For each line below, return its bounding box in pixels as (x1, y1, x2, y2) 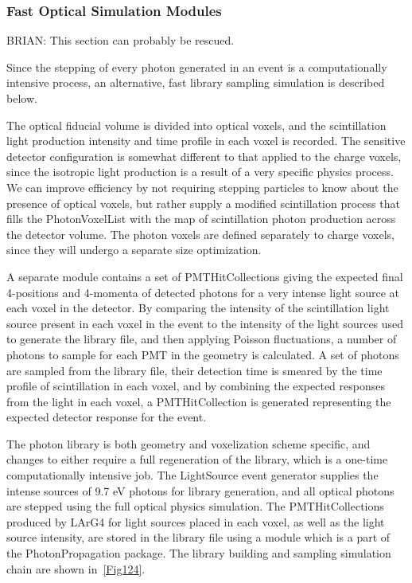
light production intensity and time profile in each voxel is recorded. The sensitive (6, 132, 406, 149)
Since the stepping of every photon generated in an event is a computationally (6, 58, 387, 75)
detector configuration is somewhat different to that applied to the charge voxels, (6, 147, 402, 164)
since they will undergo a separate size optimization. (6, 241, 262, 258)
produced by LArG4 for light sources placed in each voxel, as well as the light (6, 513, 385, 530)
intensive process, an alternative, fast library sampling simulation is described (6, 74, 385, 91)
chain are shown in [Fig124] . (6, 560, 146, 577)
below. (6, 90, 37, 106)
